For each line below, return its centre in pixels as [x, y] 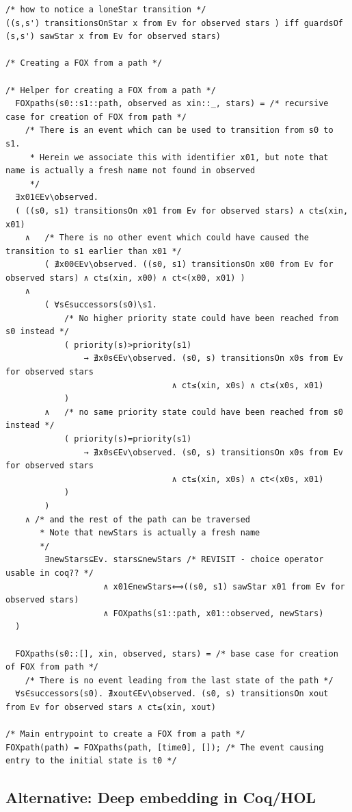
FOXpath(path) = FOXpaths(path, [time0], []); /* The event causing [165, 747]
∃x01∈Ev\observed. [57, 198]
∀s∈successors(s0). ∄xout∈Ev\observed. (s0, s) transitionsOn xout [172, 694]
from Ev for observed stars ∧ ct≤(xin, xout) [111, 707]
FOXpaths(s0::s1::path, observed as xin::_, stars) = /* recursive [172, 104]
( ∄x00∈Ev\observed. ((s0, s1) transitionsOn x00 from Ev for [189, 265]
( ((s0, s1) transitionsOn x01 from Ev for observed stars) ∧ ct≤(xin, [182, 211]
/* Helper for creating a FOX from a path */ [111, 90]
